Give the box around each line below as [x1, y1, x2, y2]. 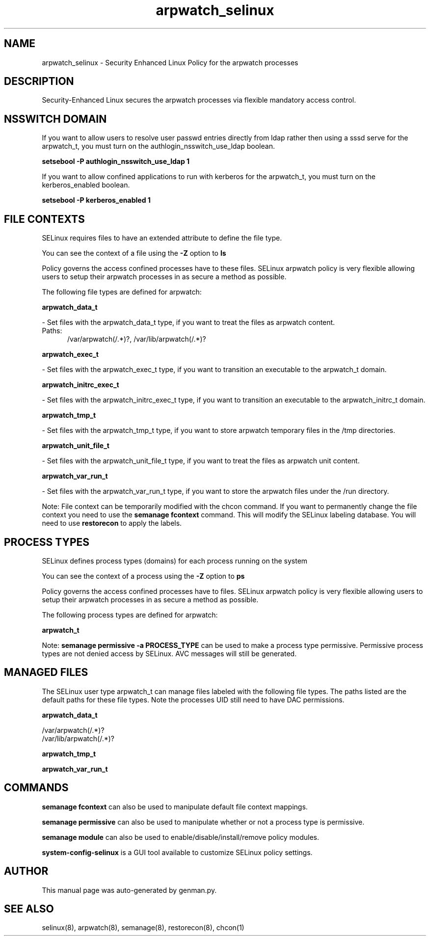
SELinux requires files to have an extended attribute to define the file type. [42, 234, 282, 242]
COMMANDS [4, 781, 69, 794]
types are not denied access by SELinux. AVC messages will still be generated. [42, 649, 297, 658]
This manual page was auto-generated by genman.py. [42, 886, 217, 894]
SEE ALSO [4, 902, 54, 915]
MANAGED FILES [4, 666, 88, 679]
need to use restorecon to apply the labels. [42, 519, 182, 528]
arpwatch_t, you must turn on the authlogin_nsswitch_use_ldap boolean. [42, 142, 275, 151]
